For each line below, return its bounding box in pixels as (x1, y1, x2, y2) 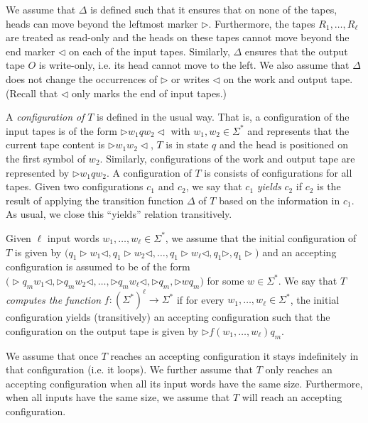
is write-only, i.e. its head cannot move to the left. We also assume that (38, 57, 350, 72)
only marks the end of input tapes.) (71, 85, 227, 100)
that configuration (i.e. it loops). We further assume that (6, 362, 254, 377)
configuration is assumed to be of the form (6, 259, 190, 274)
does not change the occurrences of (6, 71, 158, 86)
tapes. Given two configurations (6, 179, 144, 194)
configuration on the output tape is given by (6, 323, 199, 338)
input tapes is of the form (6, 123, 117, 138)
